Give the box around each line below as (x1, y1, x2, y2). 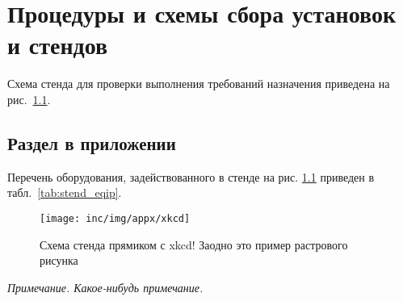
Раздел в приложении (7, 130, 176, 155)
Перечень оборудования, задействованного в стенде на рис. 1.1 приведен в (7, 168, 375, 185)
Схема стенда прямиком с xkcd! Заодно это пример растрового (40, 236, 348, 253)
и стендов (7, 28, 108, 61)
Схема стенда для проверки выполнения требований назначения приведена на (7, 75, 390, 92)
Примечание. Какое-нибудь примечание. (7, 278, 204, 295)
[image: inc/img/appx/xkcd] (40, 212, 191, 224)
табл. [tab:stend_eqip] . (7, 184, 122, 201)
